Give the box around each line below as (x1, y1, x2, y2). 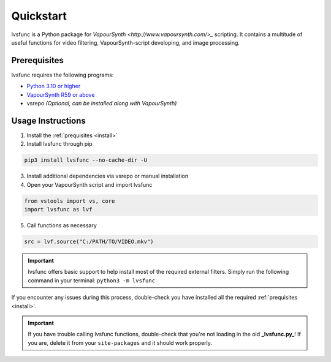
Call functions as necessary (26, 222, 97, 229)
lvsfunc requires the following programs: (11, 71, 114, 78)
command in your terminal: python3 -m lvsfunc (28, 276, 156, 284)
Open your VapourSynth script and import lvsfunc (26, 181, 153, 188)
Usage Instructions (11, 115, 86, 126)
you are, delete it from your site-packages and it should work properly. (28, 339, 213, 346)
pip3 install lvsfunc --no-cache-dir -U (24, 157, 147, 164)
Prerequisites (11, 55, 64, 66)
